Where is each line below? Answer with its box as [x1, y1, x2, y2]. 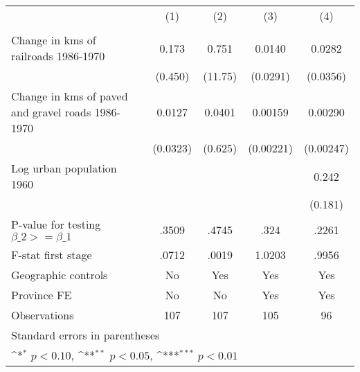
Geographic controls [11, 267, 108, 283]
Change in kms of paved [11, 88, 128, 104]
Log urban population [11, 160, 117, 176]
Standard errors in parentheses [11, 327, 160, 343]
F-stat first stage [11, 247, 92, 263]
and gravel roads [11, 104, 91, 120]
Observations [11, 307, 74, 323]
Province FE [11, 287, 72, 303]
